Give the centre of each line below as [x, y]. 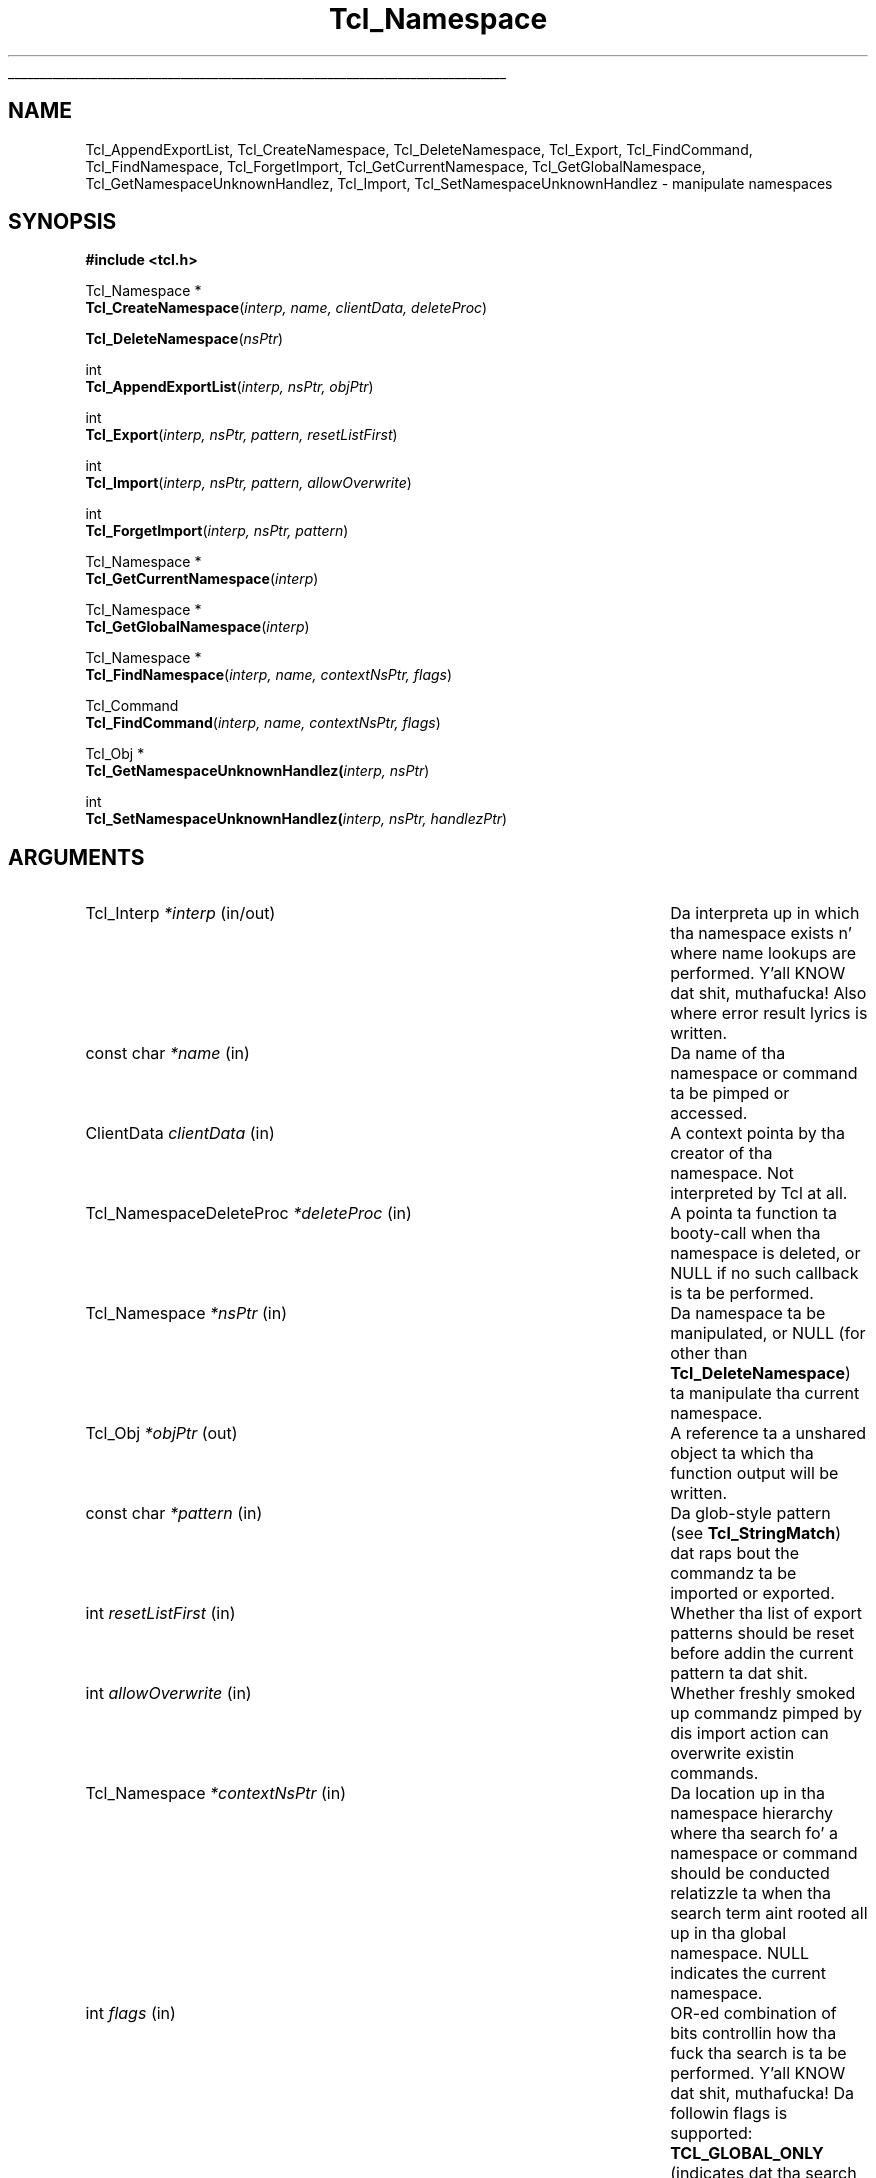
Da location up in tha [747, 1793]
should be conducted [750, 1873]
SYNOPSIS [62, 222]
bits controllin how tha [753, 2033]
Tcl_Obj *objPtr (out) [161, 1433]
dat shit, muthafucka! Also [768, 993]
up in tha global [728, 1933]
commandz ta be [733, 1573]
